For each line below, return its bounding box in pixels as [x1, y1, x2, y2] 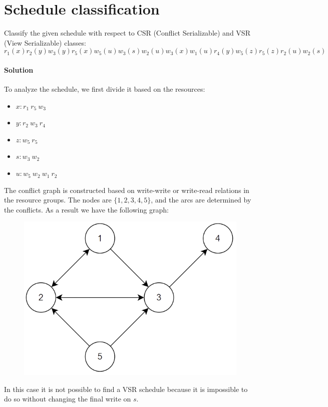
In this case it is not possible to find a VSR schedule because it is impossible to [4, 383, 248, 394]
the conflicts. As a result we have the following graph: [4, 204, 169, 215]
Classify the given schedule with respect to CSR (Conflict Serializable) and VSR [4, 28, 250, 38]
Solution [4, 64, 34, 75]
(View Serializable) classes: [4, 37, 86, 48]
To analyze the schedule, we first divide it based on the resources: [4, 84, 205, 94]
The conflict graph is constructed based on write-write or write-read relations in [4, 184, 249, 195]
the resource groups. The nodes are [4, 194, 112, 205]
